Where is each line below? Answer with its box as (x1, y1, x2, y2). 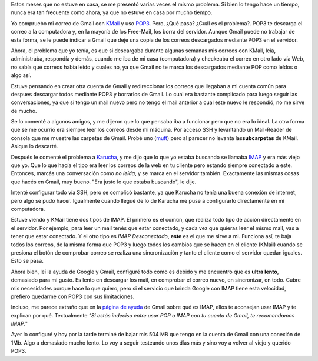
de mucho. (11, 107, 37, 114)
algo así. (11, 72, 32, 79)
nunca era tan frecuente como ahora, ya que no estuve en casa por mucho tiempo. (11, 9, 213, 16)
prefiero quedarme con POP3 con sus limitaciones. (11, 293, 135, 300)
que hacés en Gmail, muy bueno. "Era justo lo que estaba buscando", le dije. (11, 178, 197, 185)
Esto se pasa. (11, 258, 44, 265)
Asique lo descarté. (11, 143, 58, 150)
